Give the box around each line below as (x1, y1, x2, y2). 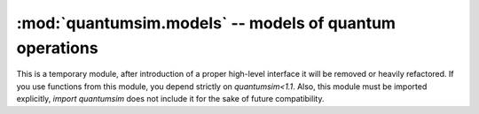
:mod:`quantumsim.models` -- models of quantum (16, 13, 397, 33)
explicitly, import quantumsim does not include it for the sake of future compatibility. (16, 94, 325, 104)
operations (16, 38, 98, 57)
